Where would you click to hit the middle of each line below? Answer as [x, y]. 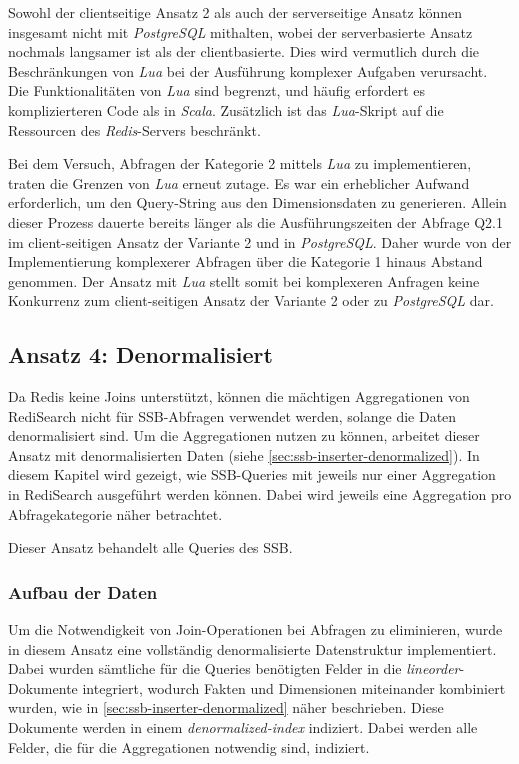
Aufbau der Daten [83, 591]
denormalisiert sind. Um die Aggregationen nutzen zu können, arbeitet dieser [244, 435]
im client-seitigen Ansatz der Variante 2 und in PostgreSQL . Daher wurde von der [260, 241]
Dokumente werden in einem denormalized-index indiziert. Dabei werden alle [243, 727]
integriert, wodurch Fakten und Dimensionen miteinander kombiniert [294, 687]
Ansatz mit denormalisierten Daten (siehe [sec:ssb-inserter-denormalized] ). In [244, 454]
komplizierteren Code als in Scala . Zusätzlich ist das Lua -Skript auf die [226, 109]
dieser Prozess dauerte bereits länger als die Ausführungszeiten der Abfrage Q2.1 [255, 221]
